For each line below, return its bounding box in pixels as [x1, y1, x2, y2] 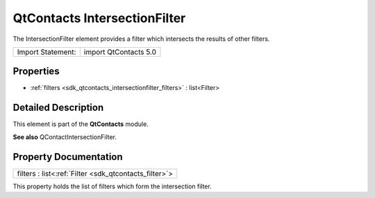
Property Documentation [12, 151, 123, 163]
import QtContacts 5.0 [83, 47, 156, 57]
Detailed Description [12, 102, 104, 114]
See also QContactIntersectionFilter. [12, 132, 117, 141]
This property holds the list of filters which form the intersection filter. [12, 182, 212, 190]
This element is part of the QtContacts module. [12, 120, 149, 128]
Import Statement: [17, 47, 76, 57]
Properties [12, 66, 60, 78]
